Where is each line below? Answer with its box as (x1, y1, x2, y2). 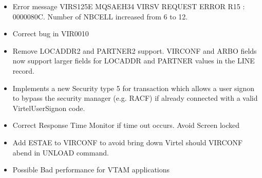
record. (12, 65, 34, 76)
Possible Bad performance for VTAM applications (12, 164, 170, 175)
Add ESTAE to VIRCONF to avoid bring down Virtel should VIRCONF (12, 137, 243, 147)
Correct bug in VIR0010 (12, 28, 89, 39)
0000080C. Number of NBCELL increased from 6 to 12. (12, 11, 188, 21)
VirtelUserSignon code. (12, 102, 85, 113)
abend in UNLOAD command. (12, 147, 109, 158)
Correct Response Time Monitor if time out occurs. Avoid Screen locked (12, 120, 239, 130)
